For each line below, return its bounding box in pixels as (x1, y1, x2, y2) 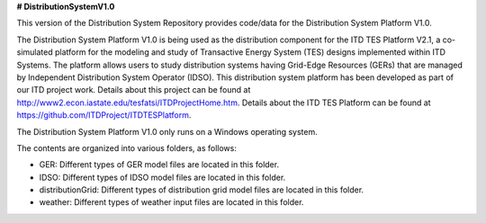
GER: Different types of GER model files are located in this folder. (39, 159, 279, 170)
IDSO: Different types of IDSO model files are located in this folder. (39, 172, 286, 183)
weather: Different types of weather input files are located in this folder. (39, 197, 304, 208)
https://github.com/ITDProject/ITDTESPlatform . (16, 110, 192, 120)
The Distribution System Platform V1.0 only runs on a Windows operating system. (16, 126, 319, 137)
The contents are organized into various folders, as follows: (16, 142, 238, 153)
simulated (16, 47, 53, 58)
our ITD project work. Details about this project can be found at (16, 85, 251, 95)
